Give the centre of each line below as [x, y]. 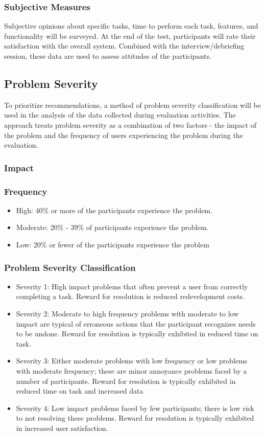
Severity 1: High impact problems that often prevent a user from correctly [132, 286]
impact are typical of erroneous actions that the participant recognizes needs [136, 323]
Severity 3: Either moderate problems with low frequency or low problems [132, 361]
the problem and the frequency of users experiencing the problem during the [124, 135]
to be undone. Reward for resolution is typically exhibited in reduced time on [137, 334]
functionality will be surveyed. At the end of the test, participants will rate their [130, 36]
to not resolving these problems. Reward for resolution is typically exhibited [135, 418]
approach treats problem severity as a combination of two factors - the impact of [130, 124]
